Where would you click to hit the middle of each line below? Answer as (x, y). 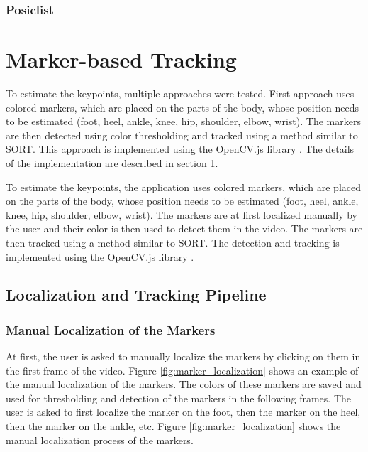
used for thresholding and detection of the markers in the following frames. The (179, 398)
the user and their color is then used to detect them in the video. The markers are (184, 228)
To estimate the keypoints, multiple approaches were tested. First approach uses (180, 93)
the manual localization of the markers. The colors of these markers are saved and (184, 384)
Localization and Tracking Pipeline (136, 295)
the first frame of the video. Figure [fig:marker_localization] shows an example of (182, 370)
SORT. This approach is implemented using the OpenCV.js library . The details (180, 149)
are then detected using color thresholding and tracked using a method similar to (182, 135)
